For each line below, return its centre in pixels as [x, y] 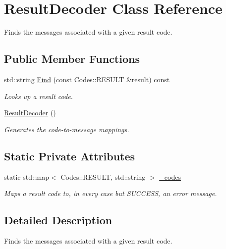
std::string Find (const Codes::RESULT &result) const [87, 79]
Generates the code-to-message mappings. [67, 129]
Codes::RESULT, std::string [103, 176]
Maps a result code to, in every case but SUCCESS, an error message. [111, 193]
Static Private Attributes [70, 156]
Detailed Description [58, 220]
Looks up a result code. [38, 96]
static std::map [27, 176]
